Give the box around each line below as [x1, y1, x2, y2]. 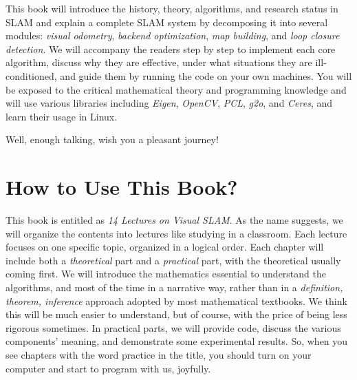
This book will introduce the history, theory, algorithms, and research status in [6, 1, 338, 15]
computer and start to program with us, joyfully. [6, 361, 211, 375]
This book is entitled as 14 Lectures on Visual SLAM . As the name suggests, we [6, 213, 343, 227]
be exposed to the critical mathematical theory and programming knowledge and [6, 82, 347, 96]
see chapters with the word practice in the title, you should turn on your [6, 348, 312, 361]
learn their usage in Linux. [6, 109, 118, 123]
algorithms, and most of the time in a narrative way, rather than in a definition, [6, 280, 343, 295]
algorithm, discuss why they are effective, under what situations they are [6, 55, 312, 70]
